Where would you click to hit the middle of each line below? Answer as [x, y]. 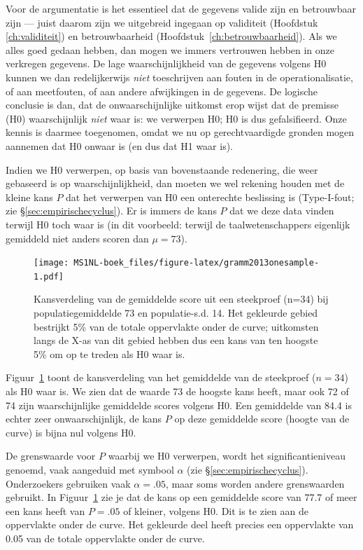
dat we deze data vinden [282, 211]
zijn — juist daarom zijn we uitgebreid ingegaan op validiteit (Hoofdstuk [162, 22]
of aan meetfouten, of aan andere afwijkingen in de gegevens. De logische [162, 91]
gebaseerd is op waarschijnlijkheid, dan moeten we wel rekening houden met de [175, 183]
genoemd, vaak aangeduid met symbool [90, 469]
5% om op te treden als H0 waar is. [109, 353]
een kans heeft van [45, 510]
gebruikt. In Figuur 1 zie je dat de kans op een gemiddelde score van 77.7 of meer [181, 497]
